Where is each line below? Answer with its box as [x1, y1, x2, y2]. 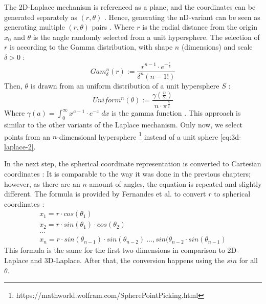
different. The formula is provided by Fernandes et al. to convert [4, 188, 206, 199]
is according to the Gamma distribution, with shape [9, 41, 173, 52]
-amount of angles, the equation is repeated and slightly [86, 178, 262, 189]
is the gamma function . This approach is [112, 107, 241, 118]
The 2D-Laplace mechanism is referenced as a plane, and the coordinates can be [4, 2, 256, 12]
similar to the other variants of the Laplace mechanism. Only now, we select [4, 119, 243, 129]
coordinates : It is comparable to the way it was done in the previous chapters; [4, 168, 251, 179]
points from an [4, 131, 50, 142]
